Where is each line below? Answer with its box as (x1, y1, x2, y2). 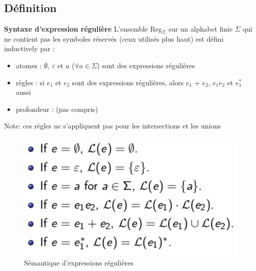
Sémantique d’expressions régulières (24, 257, 134, 268)
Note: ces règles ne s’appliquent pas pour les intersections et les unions (4, 120, 221, 131)
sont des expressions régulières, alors (72, 77, 184, 87)
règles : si (16, 77, 45, 87)
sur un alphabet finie (168, 24, 233, 34)
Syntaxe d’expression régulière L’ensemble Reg (4, 24, 162, 34)
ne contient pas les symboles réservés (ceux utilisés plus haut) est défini (4, 33, 224, 44)
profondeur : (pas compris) (16, 103, 98, 114)
